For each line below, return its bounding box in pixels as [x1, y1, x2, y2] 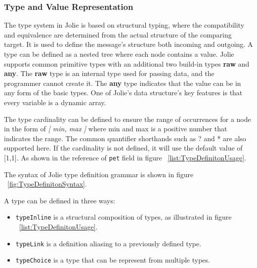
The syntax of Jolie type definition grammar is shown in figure [4, 169, 194, 179]
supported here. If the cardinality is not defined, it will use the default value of [4, 143, 243, 153]
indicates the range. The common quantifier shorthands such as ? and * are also [4, 133, 246, 143]
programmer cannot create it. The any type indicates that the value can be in [4, 77, 241, 88]
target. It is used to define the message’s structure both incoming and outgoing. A [4, 39, 253, 49]
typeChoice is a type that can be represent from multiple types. [15, 255, 210, 265]
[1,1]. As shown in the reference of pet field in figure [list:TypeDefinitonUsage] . [4, 152, 246, 162]
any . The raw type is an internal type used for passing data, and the [4, 68, 214, 78]
